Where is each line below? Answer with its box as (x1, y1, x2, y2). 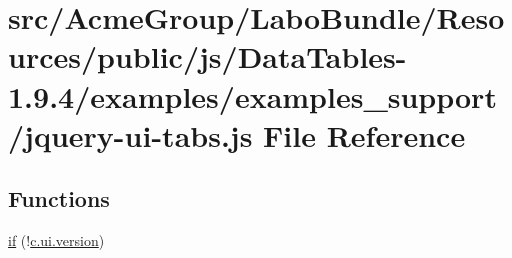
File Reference (263, 114, 466, 155)
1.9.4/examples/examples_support (8, 75, 497, 116)
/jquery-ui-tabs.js (8, 114, 253, 155)
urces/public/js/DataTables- (8, 36, 407, 77)
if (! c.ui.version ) (8, 230, 105, 251)
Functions (8, 183, 110, 214)
